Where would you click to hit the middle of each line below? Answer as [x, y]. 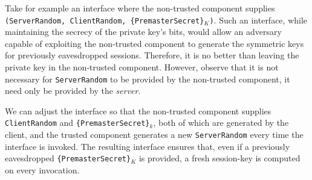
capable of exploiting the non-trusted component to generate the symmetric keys [154, 43]
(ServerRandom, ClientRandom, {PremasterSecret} [105, 21]
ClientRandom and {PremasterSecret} [77, 123]
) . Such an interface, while [258, 20]
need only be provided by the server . [73, 91]
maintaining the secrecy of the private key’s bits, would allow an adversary [143, 32]
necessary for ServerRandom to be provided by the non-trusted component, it [148, 79]
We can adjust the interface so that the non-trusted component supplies [138, 110]
